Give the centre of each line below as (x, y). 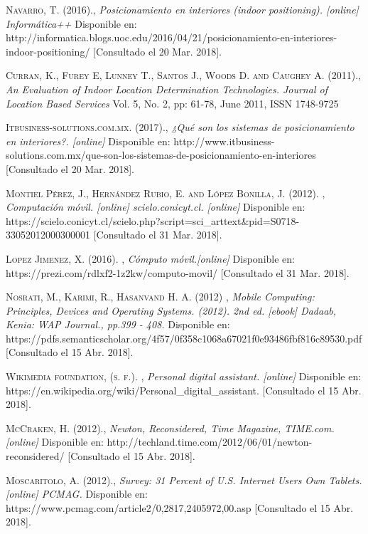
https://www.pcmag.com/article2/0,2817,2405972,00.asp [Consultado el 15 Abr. (180, 507)
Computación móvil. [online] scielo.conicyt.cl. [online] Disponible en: (156, 207)
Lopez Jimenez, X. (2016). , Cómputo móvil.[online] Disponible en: (150, 258)
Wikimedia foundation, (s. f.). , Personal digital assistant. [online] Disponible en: (184, 376)
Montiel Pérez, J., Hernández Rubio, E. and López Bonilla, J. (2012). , (166, 193)
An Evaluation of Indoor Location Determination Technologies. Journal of (167, 89)
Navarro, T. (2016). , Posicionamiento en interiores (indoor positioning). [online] (182, 9)
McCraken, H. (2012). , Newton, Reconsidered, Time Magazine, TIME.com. (170, 428)
